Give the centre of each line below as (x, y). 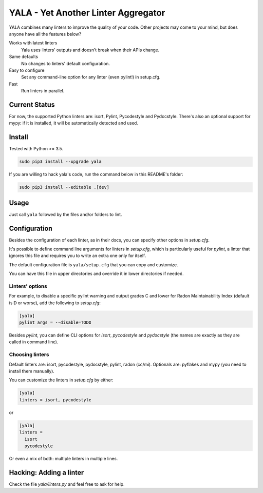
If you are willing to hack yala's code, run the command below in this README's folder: (96, 174)
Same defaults (24, 57)
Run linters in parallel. (43, 91)
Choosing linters (29, 355)
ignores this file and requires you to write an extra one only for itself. (77, 256)
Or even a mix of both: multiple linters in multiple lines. (63, 458)
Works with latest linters (33, 43)
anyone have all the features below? (45, 34)
